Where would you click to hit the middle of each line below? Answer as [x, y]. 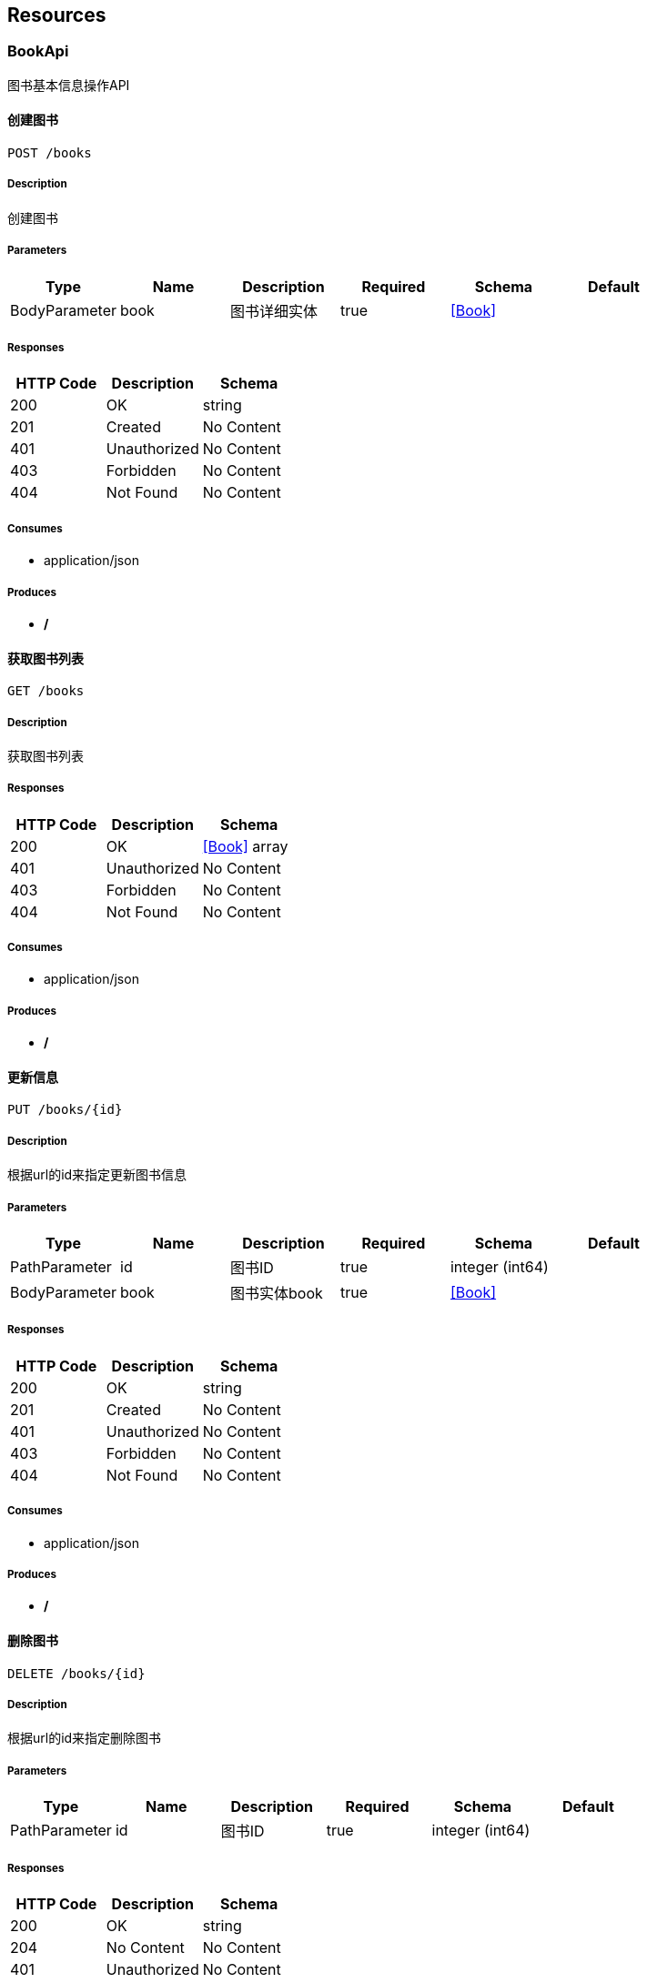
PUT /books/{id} [65, 1110]
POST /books [50, 153]
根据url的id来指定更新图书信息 [97, 1175]
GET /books [46, 691]
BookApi [38, 51]
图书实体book [276, 1294]
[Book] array [245, 846]
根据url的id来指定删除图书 [85, 1738]
